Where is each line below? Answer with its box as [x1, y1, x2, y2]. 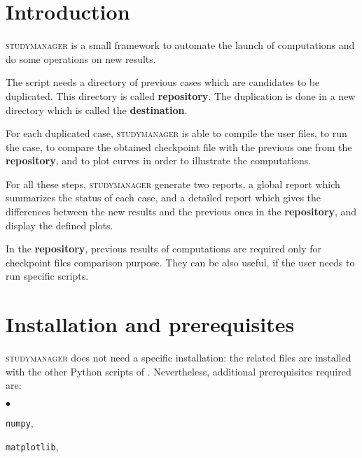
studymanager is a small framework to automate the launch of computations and [6, 38, 355, 52]
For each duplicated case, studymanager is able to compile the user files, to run [6, 126, 347, 141]
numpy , [6, 415, 34, 429]
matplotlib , [6, 438, 59, 453]
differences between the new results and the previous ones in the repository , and [6, 204, 357, 219]
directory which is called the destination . [6, 102, 188, 117]
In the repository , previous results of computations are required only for [6, 241, 322, 256]
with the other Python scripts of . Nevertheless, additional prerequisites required [6, 364, 351, 378]
